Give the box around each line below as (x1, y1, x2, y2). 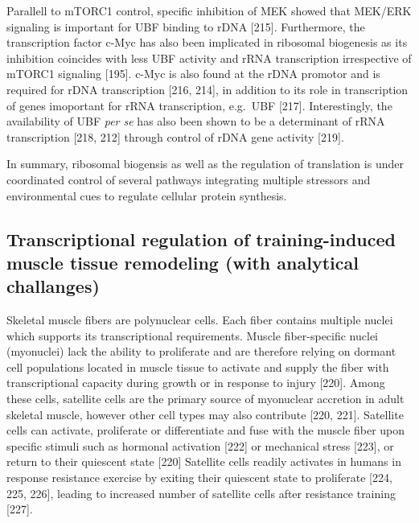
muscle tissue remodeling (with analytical (6, 249, 359, 274)
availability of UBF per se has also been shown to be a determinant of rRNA (6, 113, 385, 130)
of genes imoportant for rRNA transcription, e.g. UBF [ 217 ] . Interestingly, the (6, 97, 392, 113)
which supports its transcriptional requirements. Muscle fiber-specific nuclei (6, 327, 379, 344)
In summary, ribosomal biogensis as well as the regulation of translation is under (6, 155, 404, 172)
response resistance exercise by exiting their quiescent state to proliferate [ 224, (6, 469, 392, 486)
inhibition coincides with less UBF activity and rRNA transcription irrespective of (6, 49, 412, 66)
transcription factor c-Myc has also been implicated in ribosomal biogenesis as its (6, 34, 408, 51)
